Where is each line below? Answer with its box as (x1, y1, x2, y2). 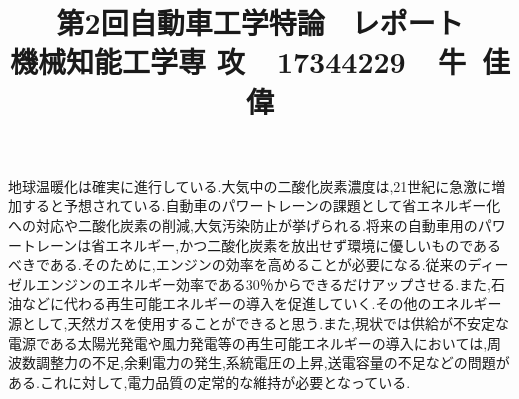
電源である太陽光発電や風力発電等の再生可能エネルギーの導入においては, (8, 332, 488, 353)
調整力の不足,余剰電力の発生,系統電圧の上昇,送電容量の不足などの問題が (35, 352, 510, 373)
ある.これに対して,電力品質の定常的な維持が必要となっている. (8, 371, 411, 392)
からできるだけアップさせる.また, (273, 273, 491, 294)
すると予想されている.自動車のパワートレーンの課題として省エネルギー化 (21, 195, 501, 216)
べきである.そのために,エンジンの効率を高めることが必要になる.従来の (8, 254, 468, 275)
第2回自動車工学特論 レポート (56, 2, 464, 43)
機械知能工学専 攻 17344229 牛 (9, 41, 466, 82)
